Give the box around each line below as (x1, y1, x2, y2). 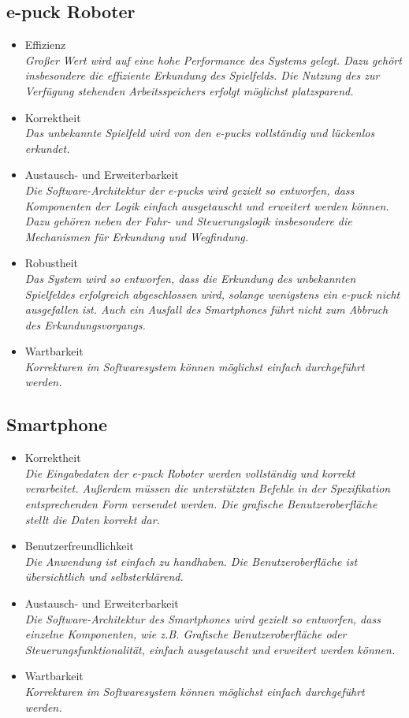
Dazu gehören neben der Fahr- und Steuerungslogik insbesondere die (24, 213, 352, 229)
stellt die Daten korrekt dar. (24, 511, 160, 527)
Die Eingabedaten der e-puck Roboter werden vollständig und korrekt (24, 464, 355, 481)
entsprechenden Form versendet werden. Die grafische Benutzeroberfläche (24, 496, 377, 512)
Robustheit (24, 255, 78, 271)
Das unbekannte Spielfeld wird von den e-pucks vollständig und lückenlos (24, 125, 375, 141)
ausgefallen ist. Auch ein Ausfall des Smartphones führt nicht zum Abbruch (24, 301, 389, 318)
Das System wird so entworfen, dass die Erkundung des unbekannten (24, 270, 356, 286)
